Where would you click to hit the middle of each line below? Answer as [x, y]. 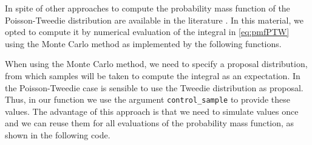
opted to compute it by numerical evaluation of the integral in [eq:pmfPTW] [147, 32]
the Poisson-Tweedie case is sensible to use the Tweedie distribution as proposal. [154, 87]
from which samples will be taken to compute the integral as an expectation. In [153, 75]
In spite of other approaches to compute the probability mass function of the [148, 8]
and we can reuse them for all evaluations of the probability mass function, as [150, 123]
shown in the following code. [58, 135]
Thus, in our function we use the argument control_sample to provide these [148, 99]
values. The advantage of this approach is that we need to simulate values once [152, 111]
